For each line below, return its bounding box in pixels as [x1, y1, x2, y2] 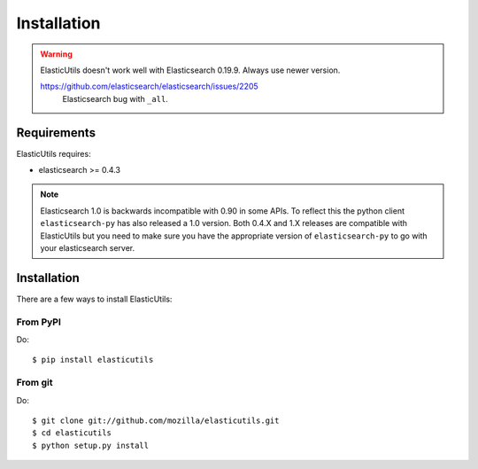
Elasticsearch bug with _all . [62, 93, 168, 104]
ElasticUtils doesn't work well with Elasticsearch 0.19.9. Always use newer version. [40, 65, 341, 75]
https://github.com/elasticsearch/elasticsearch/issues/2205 [40, 81, 258, 92]
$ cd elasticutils [32, 428, 112, 438]
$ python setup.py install [32, 440, 150, 450]
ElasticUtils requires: [16, 148, 92, 159]
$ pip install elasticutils [32, 355, 154, 365]
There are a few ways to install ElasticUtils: [16, 293, 173, 304]
